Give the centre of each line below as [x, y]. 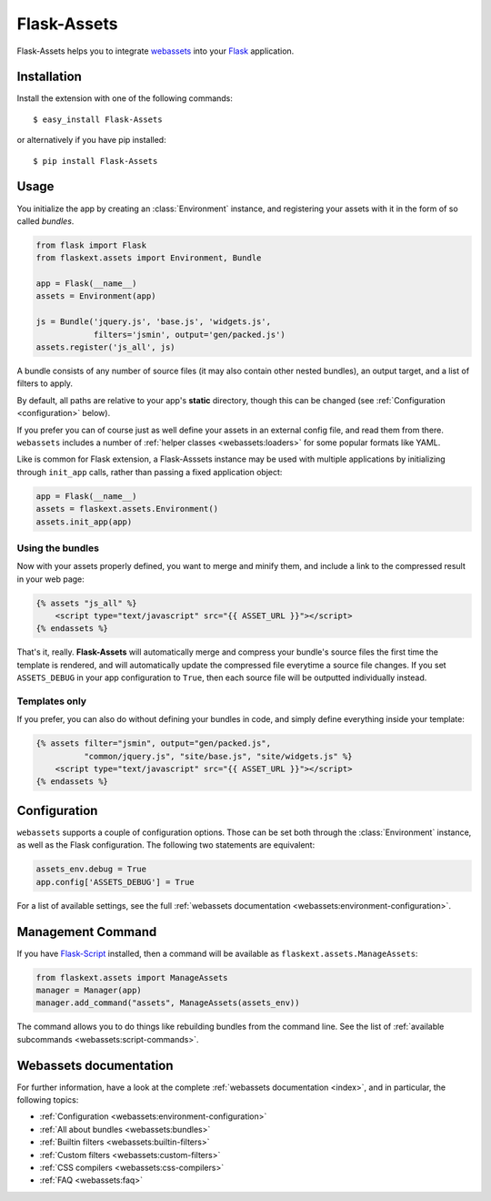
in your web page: [51, 579]
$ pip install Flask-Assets [95, 161]
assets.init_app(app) [84, 522]
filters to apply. [45, 383]
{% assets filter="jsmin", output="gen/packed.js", [154, 743]
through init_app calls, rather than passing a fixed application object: [150, 472]
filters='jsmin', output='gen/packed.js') [189, 334]
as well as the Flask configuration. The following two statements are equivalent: [166, 845]
